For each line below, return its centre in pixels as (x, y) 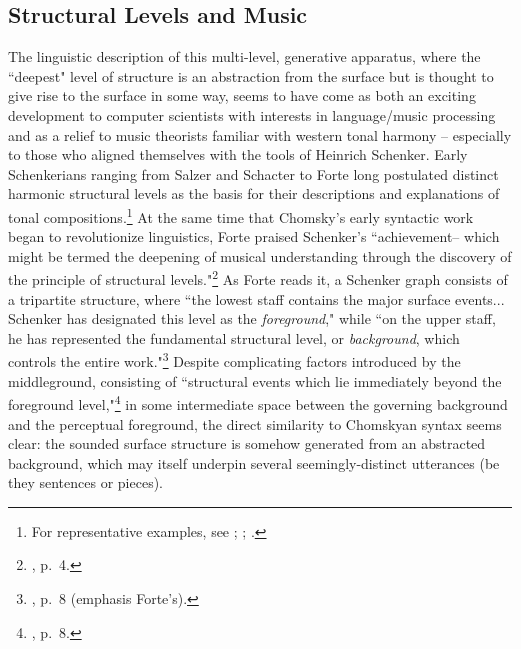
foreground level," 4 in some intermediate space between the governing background (258, 402)
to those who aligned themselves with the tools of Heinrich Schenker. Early (238, 154)
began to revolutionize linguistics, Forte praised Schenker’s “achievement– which (254, 236)
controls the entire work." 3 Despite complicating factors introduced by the (234, 360)
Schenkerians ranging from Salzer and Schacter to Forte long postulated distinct (253, 173)
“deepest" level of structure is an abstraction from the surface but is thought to (251, 75)
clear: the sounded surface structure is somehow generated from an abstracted (247, 443)
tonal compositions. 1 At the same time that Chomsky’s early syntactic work (241, 215)
